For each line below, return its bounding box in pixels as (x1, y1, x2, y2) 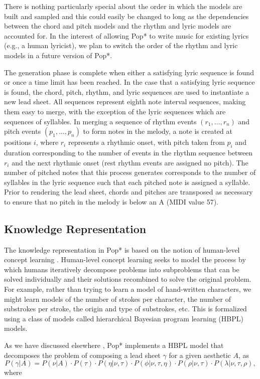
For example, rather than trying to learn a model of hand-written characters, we (4, 284, 251, 294)
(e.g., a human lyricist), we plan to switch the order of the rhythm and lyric (4, 40, 238, 51)
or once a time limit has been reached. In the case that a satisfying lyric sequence (4, 77, 255, 87)
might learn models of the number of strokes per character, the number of (4, 293, 231, 304)
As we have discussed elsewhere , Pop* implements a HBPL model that (4, 340, 224, 350)
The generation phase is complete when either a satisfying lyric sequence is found (4, 67, 254, 77)
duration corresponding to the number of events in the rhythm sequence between (4, 147, 253, 157)
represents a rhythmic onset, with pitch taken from (68, 137, 225, 147)
